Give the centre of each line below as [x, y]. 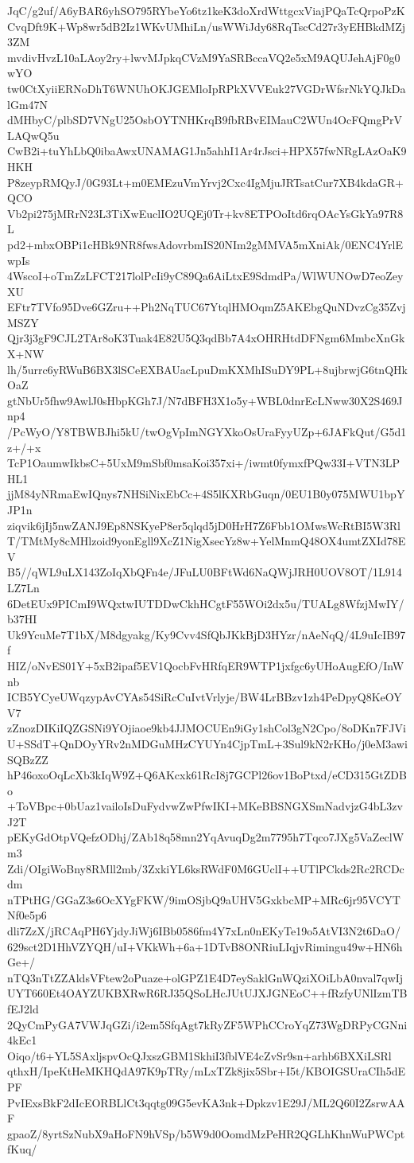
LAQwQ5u [33, 135]
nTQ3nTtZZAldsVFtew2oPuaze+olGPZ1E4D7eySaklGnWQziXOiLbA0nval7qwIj [205, 977]
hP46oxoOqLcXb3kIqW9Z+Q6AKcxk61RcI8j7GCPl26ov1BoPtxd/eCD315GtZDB [207, 775]
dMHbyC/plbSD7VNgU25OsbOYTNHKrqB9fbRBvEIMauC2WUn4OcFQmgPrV [205, 120]
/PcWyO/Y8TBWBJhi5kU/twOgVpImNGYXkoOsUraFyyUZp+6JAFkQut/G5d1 [207, 432]
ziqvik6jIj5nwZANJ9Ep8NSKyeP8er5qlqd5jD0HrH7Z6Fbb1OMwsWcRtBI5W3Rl [204, 525]
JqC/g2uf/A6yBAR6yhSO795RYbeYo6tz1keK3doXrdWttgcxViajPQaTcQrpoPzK [206, 10]
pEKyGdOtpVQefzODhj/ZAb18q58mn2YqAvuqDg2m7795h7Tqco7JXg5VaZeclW [206, 837]
